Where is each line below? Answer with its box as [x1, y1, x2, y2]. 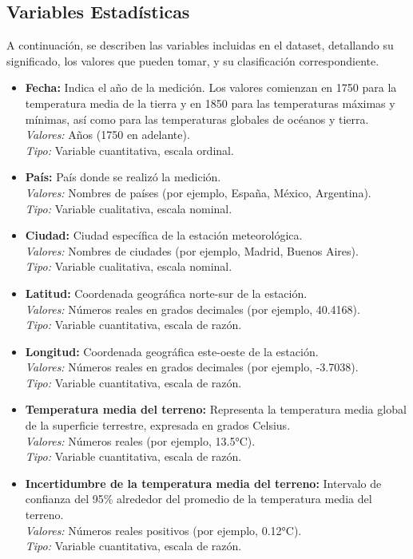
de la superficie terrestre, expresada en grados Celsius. [25, 417, 291, 434]
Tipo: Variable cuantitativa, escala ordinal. [25, 141, 234, 158]
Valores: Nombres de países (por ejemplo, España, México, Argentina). [25, 184, 371, 200]
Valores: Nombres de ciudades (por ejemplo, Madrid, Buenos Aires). [25, 242, 359, 259]
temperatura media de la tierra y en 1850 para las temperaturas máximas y [25, 94, 395, 111]
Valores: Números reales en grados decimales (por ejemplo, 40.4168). [25, 300, 360, 317]
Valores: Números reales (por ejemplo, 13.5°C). [25, 432, 256, 449]
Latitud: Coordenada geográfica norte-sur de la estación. [25, 284, 308, 301]
